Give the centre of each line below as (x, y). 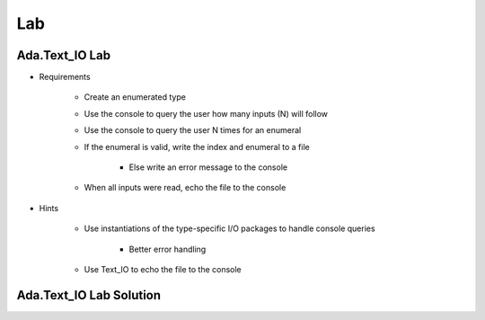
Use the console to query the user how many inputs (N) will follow (206, 113)
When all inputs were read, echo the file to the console (185, 188)
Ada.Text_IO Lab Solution (89, 295)
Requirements (65, 77)
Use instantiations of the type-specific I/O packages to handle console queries (230, 228)
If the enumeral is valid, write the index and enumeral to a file (197, 147)
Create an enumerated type (135, 97)
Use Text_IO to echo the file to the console (163, 269)
